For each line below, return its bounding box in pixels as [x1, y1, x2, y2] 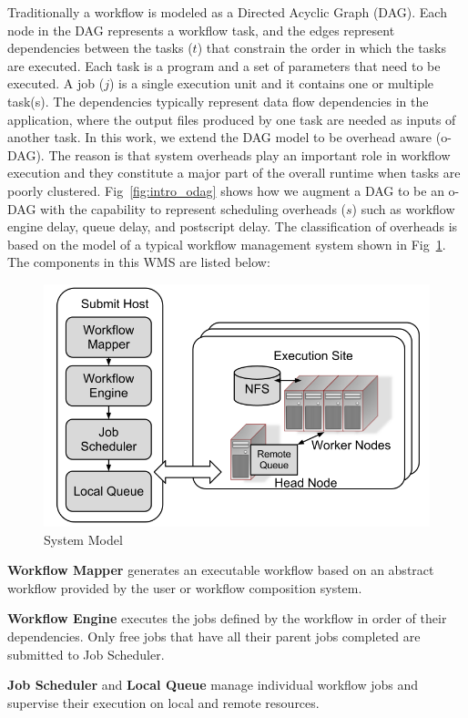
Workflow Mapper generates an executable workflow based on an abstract [7, 560, 434, 580]
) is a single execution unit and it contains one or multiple [108, 74, 434, 93]
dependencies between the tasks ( [7, 38, 193, 57]
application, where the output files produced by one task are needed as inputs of [7, 109, 456, 128]
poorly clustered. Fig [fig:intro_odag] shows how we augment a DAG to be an [7, 180, 444, 200]
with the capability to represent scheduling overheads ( [40, 199, 347, 218]
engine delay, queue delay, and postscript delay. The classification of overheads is [7, 217, 458, 236]
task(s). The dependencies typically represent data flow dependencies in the [7, 91, 429, 110]
